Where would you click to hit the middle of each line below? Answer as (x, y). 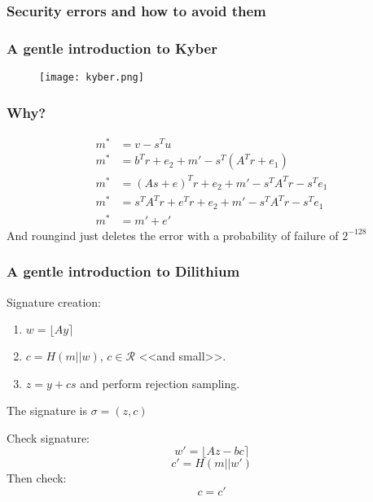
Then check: (37, 478)
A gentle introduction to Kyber (112, 48)
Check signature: (48, 437)
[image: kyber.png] (92, 78)
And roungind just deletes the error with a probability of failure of (173, 235)
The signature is (47, 410)
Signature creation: (54, 301)
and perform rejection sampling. (160, 383)
